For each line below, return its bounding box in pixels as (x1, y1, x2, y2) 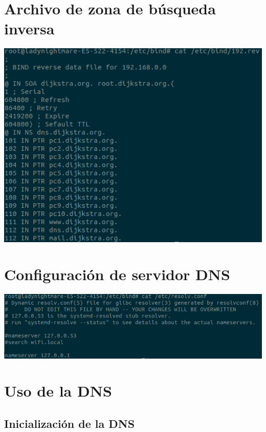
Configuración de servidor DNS (4, 264, 230, 285)
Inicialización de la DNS (4, 416, 135, 431)
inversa (4, 18, 55, 39)
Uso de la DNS (4, 380, 112, 401)
